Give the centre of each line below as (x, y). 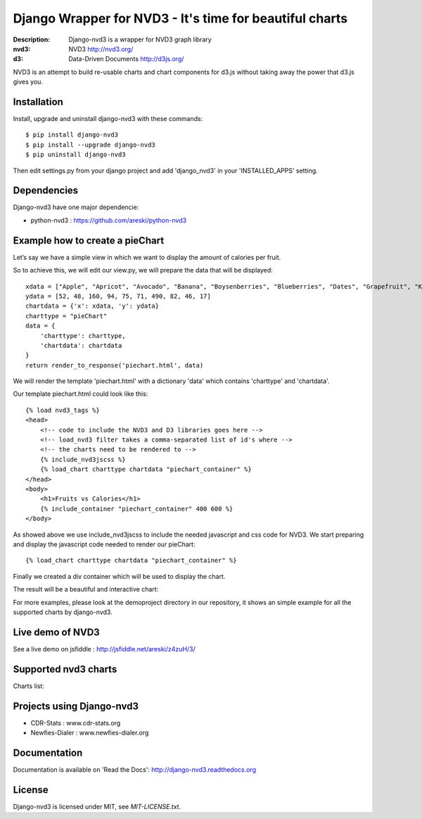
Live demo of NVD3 (56, 632)
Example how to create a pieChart (89, 240)
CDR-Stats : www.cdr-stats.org (76, 723)
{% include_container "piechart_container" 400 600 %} (136, 508)
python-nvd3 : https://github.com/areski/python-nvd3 (108, 220)
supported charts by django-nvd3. (63, 612)
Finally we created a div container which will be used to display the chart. (119, 576)
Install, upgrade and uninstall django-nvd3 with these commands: (108, 119)
